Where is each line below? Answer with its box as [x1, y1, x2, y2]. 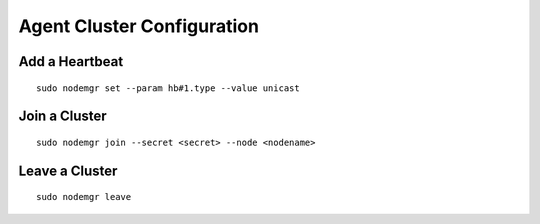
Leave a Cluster [18, 162, 118, 179]
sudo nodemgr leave [36, 191, 132, 203]
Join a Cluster [18, 108, 107, 125]
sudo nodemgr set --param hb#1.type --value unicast [36, 82, 300, 94]
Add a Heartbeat [18, 53, 124, 70]
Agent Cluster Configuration [18, 15, 260, 37]
